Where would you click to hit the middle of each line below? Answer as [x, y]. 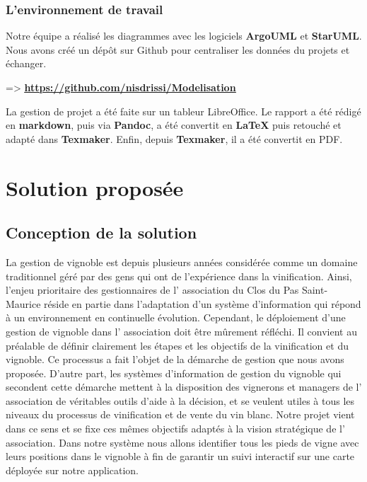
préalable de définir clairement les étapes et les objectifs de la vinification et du [177, 345]
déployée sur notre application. [72, 470]
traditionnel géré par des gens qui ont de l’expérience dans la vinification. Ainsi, [179, 276]
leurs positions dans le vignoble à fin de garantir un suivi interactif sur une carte [180, 456]
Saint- [315, 290]
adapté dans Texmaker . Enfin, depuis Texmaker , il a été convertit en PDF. [174, 138]
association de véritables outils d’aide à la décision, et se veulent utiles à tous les [180, 400]
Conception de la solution [101, 233]
